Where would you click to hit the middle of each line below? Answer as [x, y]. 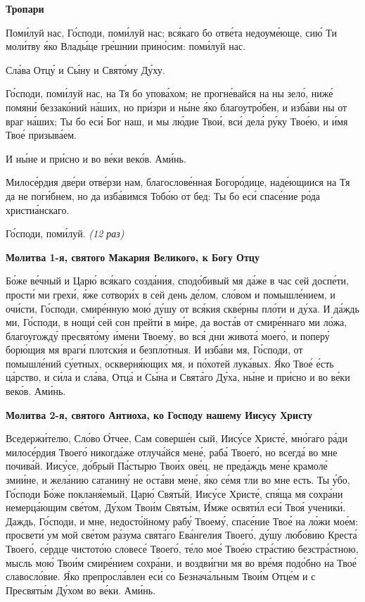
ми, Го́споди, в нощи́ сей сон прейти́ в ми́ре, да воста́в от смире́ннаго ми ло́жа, [177, 322]
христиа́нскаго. [38, 209]
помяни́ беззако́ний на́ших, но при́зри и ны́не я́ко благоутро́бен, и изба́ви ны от [177, 107]
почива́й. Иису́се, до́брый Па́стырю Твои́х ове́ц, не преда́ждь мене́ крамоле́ [167, 466]
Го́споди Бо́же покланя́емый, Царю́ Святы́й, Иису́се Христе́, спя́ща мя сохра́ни [174, 493]
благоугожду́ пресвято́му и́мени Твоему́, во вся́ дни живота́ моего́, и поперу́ [168, 336]
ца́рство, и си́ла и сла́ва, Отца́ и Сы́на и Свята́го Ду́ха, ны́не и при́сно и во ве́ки [178, 377]
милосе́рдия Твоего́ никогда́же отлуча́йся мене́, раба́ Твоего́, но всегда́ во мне [172, 452]
